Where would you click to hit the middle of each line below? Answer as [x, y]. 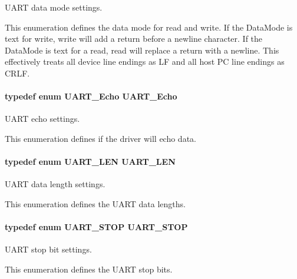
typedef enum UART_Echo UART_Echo [91, 96]
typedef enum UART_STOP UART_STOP [96, 227]
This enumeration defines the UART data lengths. [95, 203]
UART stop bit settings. [48, 249]
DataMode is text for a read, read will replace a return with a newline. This [142, 50]
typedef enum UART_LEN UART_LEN [90, 162]
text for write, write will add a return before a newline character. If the [134, 39]
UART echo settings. [42, 119]
